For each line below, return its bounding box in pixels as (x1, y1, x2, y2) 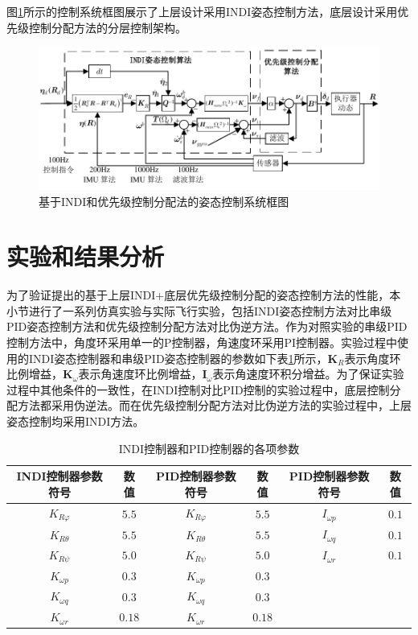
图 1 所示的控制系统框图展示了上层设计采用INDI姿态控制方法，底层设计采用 (6, 3, 398, 19)
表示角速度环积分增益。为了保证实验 (212, 365, 404, 382)
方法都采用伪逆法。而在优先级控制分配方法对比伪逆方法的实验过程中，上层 (17, 397, 412, 414)
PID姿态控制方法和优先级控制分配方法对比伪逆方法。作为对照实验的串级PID (6, 318, 408, 335)
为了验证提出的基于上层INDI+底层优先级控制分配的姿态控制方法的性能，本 (6, 287, 401, 303)
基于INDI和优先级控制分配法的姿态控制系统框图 (39, 192, 289, 209)
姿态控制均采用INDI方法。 (6, 412, 145, 429)
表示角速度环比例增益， (78, 365, 203, 382)
